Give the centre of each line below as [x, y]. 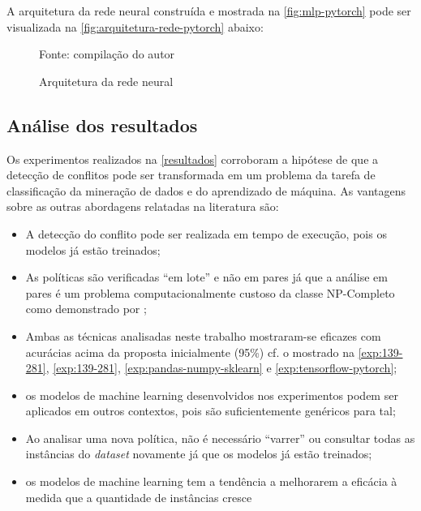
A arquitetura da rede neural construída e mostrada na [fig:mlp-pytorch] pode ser [209, 11]
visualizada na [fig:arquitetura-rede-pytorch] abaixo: [135, 26]
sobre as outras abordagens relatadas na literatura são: [143, 206]
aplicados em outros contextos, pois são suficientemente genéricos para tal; [210, 411]
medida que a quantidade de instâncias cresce [139, 497]
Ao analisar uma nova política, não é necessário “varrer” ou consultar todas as [220, 438]
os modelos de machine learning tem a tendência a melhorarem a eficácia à [211, 481]
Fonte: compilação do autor [107, 54]
